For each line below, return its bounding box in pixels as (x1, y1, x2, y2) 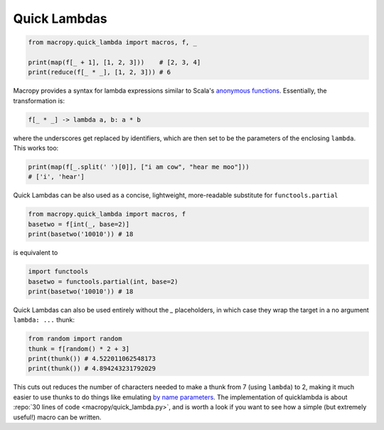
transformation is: (13, 96, 65, 105)
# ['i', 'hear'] (28, 173, 85, 181)
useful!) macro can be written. (13, 413, 102, 421)
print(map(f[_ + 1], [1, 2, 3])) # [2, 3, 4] (28, 58, 201, 66)
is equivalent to (13, 248, 58, 257)
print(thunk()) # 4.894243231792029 (28, 365, 156, 373)
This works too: (13, 144, 59, 152)
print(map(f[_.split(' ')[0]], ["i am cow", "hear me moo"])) (28, 163, 250, 171)
